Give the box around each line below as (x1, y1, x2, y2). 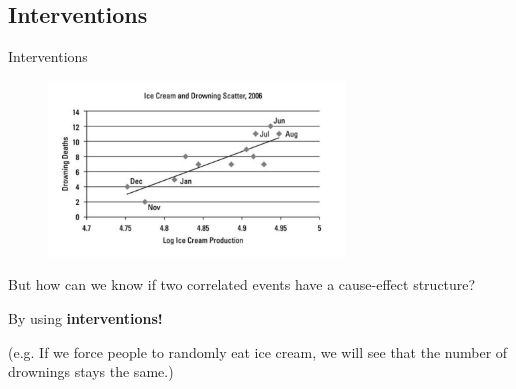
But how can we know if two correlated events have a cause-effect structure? (8, 274, 476, 295)
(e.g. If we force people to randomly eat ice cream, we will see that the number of (8, 341, 508, 362)
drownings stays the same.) (8, 361, 174, 382)
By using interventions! (8, 308, 163, 329)
